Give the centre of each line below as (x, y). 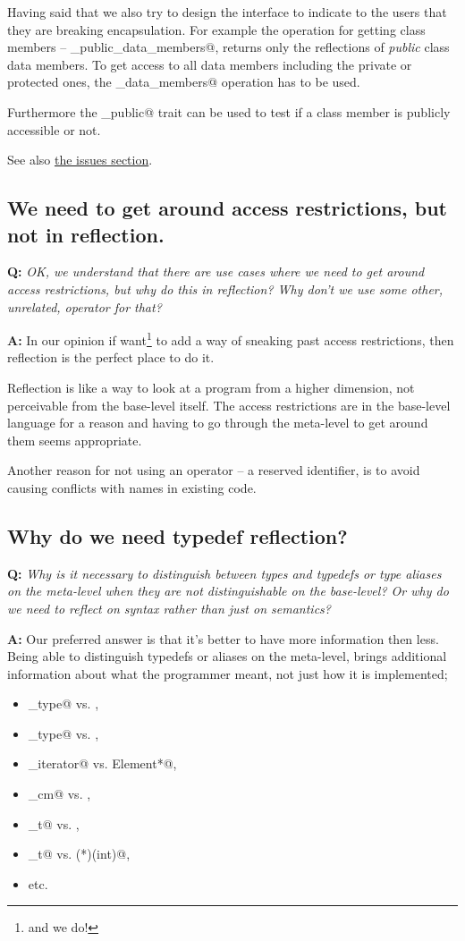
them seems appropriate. (75, 440)
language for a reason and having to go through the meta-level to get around (218, 423)
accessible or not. (54, 129)
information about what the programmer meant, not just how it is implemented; (228, 673)
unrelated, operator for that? (85, 306)
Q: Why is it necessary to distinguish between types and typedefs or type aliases (224, 573)
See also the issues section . (80, 160)
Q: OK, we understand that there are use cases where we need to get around (216, 271)
